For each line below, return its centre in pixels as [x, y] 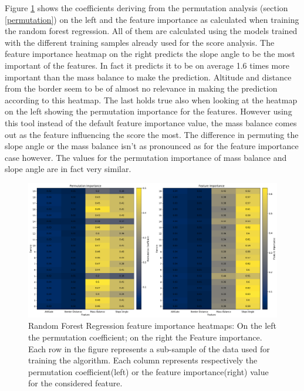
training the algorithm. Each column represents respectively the [143, 360]
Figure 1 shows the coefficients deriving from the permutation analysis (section [146, 8]
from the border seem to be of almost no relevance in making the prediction [141, 88]
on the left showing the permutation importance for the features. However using [148, 111]
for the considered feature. [75, 383]
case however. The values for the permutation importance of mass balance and [146, 157]
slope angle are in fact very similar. [68, 169]
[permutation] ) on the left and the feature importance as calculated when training [152, 19]
